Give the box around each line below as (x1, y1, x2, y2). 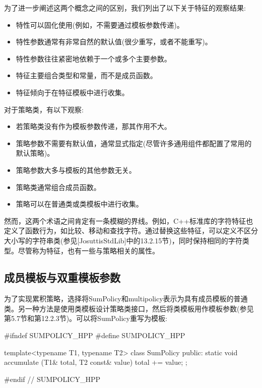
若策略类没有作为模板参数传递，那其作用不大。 (16, 121, 171, 132)
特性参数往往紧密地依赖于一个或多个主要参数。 (16, 53, 171, 63)
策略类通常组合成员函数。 (16, 181, 101, 192)
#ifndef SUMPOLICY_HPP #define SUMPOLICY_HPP (4, 330, 185, 341)
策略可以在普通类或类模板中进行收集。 (16, 199, 143, 209)
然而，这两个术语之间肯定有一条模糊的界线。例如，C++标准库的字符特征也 (4, 215, 253, 226)
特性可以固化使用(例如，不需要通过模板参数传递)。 (16, 19, 184, 30)
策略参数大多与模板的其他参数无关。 (16, 164, 136, 175)
